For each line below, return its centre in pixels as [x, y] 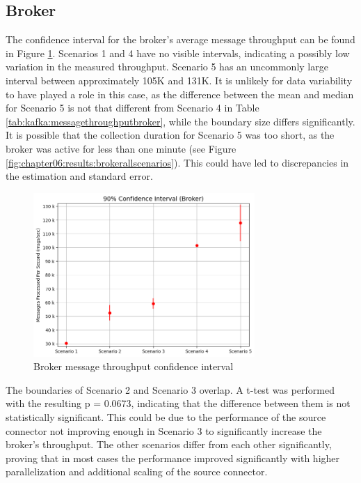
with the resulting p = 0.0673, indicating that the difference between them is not [178, 403]
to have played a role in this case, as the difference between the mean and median [180, 94]
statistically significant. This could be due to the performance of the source [166, 417]
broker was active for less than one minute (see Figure [121, 148]
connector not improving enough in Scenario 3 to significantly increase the [164, 430]
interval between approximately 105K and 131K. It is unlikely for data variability [179, 80]
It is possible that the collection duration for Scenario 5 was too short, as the [170, 135]
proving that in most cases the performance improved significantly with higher [173, 458]
